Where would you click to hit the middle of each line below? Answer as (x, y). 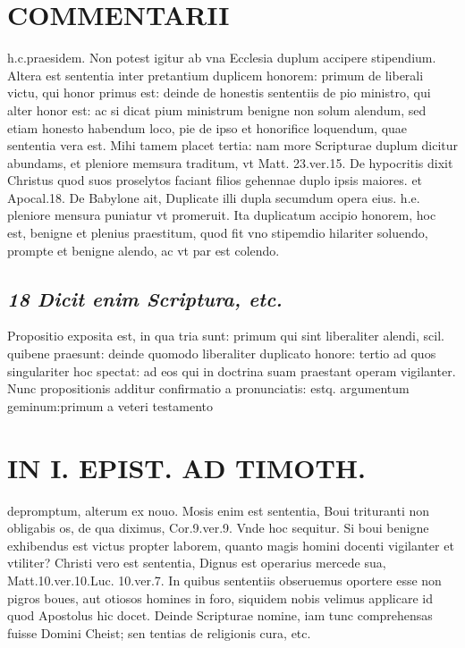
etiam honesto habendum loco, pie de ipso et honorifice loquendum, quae (207, 127)
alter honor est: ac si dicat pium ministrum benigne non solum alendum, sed (217, 109)
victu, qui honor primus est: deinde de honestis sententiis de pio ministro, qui (219, 93)
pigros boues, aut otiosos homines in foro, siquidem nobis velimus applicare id (220, 598)
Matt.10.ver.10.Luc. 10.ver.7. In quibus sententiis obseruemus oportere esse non (224, 580)
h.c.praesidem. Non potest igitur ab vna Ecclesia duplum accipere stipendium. (222, 58)
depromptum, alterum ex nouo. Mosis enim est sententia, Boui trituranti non (219, 510)
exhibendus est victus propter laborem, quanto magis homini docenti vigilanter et (231, 545)
